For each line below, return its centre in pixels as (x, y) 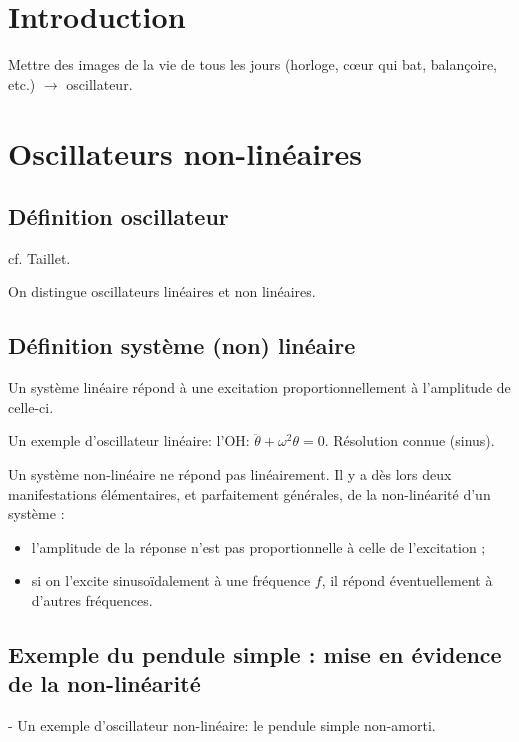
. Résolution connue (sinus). (409, 440)
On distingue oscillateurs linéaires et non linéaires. (162, 291)
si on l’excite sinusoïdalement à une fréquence (171, 580)
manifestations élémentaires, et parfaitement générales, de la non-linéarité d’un (249, 493)
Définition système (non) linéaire (182, 345)
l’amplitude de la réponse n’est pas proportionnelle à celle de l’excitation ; (258, 546)
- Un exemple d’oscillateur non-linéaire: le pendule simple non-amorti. (222, 725)
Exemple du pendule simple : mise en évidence (255, 654)
